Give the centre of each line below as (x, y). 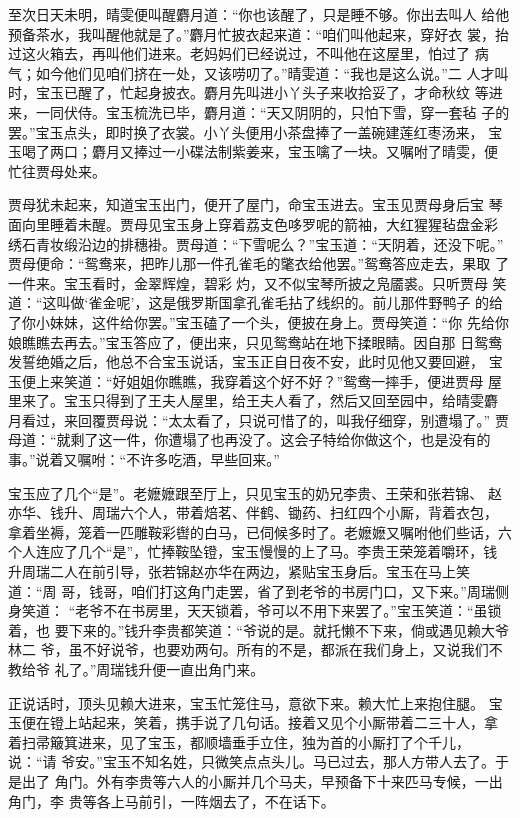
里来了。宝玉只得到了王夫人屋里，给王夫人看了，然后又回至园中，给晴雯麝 (253, 400)
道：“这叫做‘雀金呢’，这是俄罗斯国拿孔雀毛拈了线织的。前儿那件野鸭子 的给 (256, 302)
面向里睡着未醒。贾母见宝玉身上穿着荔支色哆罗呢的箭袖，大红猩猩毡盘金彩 (253, 223)
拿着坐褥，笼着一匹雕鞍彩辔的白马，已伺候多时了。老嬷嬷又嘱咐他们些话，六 (260, 531)
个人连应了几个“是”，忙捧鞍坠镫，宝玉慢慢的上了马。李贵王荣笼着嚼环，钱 (253, 551)
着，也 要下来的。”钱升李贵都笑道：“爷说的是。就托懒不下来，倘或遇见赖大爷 (258, 629)
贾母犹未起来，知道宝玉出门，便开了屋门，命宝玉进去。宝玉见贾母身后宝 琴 (255, 204)
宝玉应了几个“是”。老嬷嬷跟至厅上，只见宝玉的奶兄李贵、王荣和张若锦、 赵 (255, 492)
